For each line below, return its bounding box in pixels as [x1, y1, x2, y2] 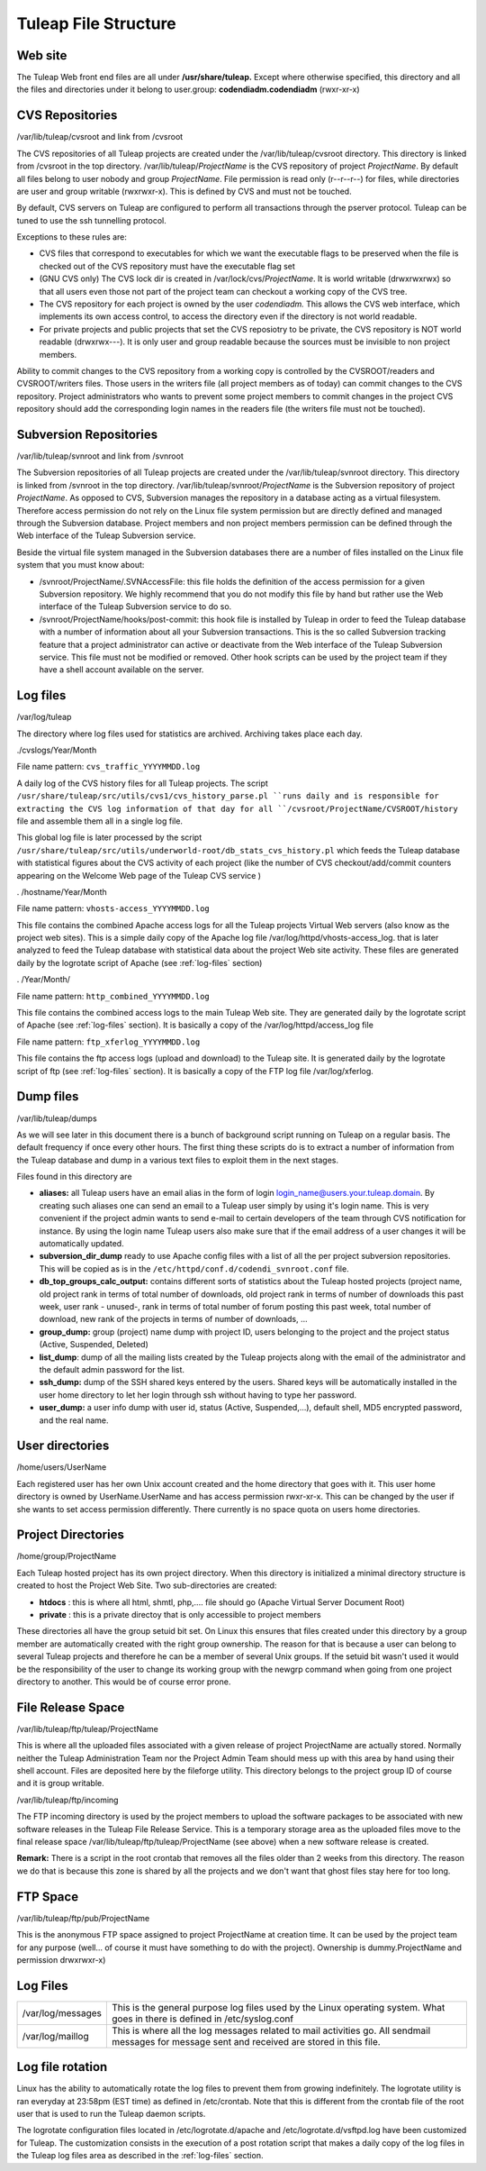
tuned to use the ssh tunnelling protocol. [16, 214, 166, 225]
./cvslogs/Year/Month [16, 744, 97, 756]
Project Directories [16, 1528, 125, 1543]
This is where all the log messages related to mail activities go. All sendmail [111, 2024, 431, 2037]
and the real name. [39, 1415, 109, 1426]
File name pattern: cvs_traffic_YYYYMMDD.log [16, 762, 201, 772]
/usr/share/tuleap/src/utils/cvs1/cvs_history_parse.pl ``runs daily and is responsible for [16, 791, 440, 801]
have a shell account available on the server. [39, 664, 204, 675]
